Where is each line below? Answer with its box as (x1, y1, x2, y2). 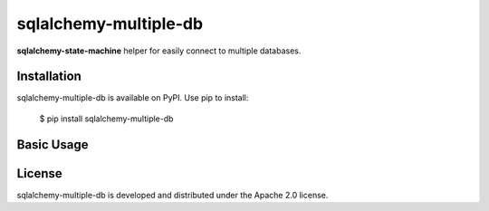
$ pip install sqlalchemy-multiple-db (39, 113, 174, 124)
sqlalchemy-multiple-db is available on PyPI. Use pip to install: (16, 92, 249, 103)
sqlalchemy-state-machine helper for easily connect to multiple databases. (16, 45, 302, 56)
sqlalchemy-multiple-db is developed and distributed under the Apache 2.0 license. (16, 189, 329, 200)
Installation (16, 69, 81, 84)
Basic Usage (16, 137, 89, 152)
